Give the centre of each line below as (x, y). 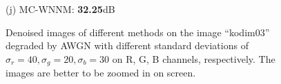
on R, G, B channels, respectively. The (194, 58)
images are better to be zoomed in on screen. (101, 73)
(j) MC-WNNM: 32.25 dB (60, 9)
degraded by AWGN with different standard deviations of (127, 45)
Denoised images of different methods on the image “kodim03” (138, 32)
